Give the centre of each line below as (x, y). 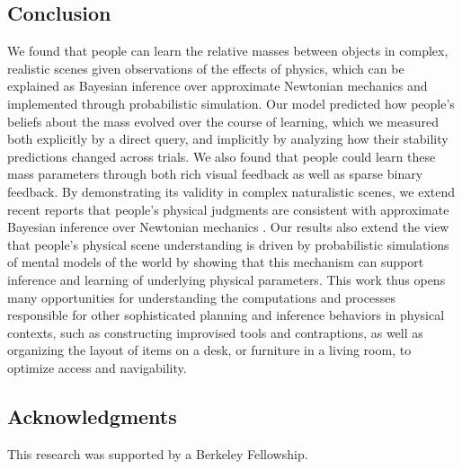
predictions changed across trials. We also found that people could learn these (222, 156)
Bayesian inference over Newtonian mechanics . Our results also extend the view (228, 227)
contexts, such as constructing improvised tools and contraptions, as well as (215, 332)
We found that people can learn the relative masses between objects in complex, (228, 51)
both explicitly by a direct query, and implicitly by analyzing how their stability (228, 139)
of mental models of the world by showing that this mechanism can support (216, 262)
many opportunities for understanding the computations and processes (201, 297)
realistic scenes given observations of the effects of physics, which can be (206, 68)
